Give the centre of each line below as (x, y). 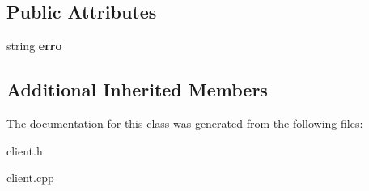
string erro (34, 46)
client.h (25, 150)
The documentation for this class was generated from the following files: (185, 123)
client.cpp (30, 178)
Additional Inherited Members (137, 89)
